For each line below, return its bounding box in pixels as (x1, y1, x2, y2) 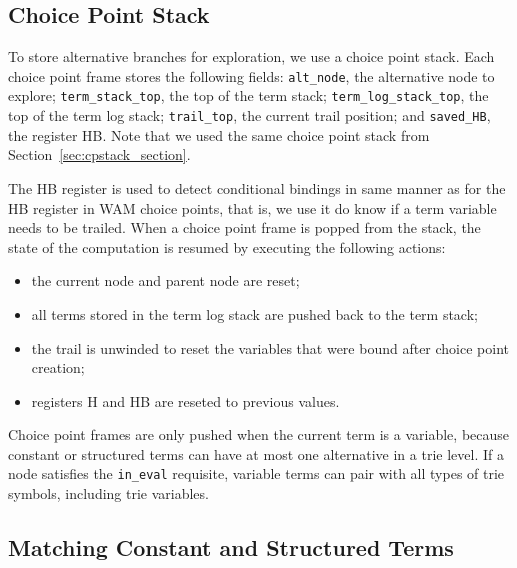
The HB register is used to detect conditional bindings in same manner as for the (8, 177, 506, 198)
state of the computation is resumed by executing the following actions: (8, 236, 446, 257)
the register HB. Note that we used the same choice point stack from (8, 124, 430, 145)
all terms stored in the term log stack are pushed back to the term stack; (31, 303, 478, 324)
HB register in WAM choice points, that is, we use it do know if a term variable (8, 197, 497, 218)
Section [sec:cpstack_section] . (8, 144, 191, 165)
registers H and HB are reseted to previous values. (31, 390, 340, 411)
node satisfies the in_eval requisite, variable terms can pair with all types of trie (8, 463, 505, 484)
